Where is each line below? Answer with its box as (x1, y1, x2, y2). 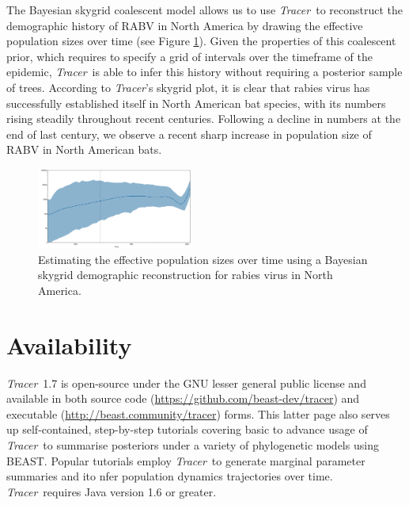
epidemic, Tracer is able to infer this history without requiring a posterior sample (6, 63, 403, 80)
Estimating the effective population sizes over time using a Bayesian (38, 251, 368, 267)
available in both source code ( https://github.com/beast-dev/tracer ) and (6, 390, 360, 407)
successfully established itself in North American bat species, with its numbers (6, 94, 386, 111)
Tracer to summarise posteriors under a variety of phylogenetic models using (6, 436, 379, 453)
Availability (6, 328, 132, 361)
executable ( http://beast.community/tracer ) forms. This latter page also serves (6, 405, 390, 422)
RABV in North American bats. (6, 141, 162, 158)
